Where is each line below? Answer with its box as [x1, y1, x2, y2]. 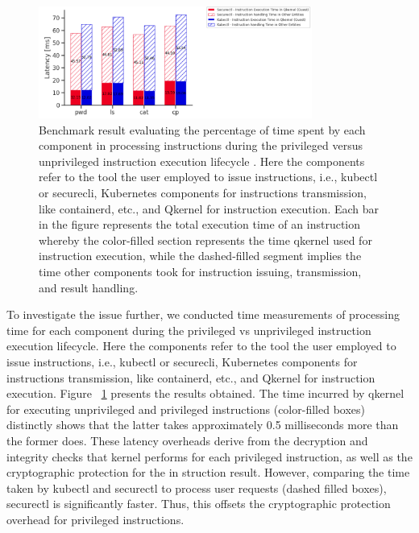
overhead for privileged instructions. [6, 510, 185, 527]
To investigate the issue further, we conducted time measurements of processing [6, 306, 400, 323]
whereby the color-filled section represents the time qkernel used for [39, 231, 372, 248]
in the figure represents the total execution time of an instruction [39, 216, 360, 233]
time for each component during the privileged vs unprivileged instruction [6, 321, 371, 338]
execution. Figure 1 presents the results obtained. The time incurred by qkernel [6, 385, 404, 402]
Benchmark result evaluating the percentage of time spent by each [39, 121, 366, 138]
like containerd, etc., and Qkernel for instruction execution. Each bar [39, 200, 380, 217]
